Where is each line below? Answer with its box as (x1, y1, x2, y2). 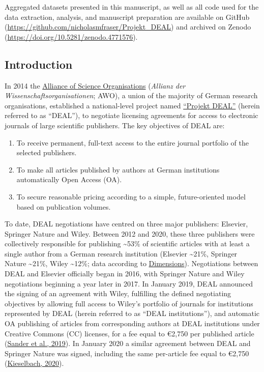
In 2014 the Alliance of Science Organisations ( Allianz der (5, 80, 186, 91)
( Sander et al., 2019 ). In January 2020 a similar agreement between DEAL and (5, 338, 251, 349)
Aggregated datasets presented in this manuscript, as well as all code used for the (5, 2, 259, 12)
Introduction (5, 56, 73, 72)
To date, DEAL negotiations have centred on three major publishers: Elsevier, (5, 218, 248, 229)
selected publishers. (16, 147, 77, 158)
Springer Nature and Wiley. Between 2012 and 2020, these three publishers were (5, 228, 255, 239)
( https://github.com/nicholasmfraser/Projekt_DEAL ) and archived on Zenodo (5, 21, 251, 32)
